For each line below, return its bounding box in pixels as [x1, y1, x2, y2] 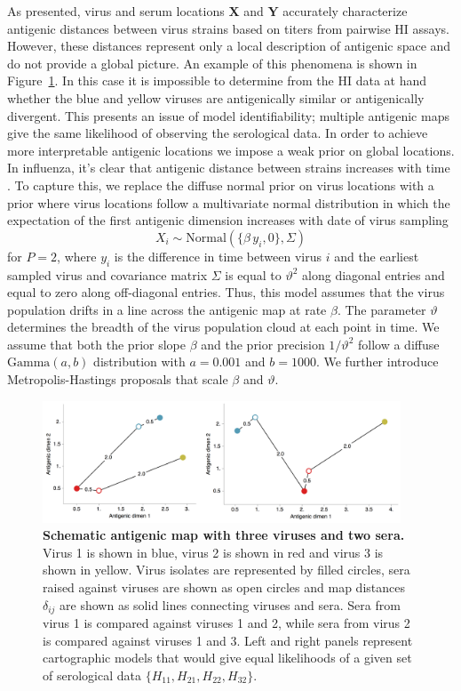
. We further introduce [315, 352, 439, 371]
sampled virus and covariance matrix [7, 265, 208, 284]
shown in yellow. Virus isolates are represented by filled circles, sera [43, 560, 410, 579]
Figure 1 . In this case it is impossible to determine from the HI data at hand [7, 71, 427, 90]
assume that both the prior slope [7, 334, 186, 353]
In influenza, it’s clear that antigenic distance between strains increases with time [7, 158, 450, 177]
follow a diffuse [357, 334, 440, 353]
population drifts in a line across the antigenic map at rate [7, 300, 327, 318]
